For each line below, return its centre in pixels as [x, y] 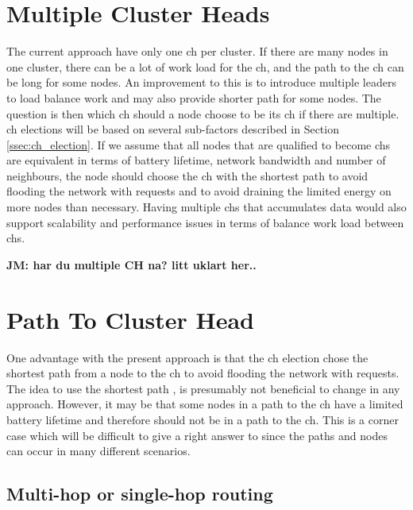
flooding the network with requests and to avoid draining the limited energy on [199, 191]
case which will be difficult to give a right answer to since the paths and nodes [197, 435]
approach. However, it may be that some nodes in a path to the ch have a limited [205, 404]
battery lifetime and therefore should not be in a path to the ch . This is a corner [203, 419]
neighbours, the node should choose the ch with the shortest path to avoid [187, 175]
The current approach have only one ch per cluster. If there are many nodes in [197, 51]
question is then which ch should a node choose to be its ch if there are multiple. [203, 113]
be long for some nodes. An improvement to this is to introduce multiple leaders [201, 82]
